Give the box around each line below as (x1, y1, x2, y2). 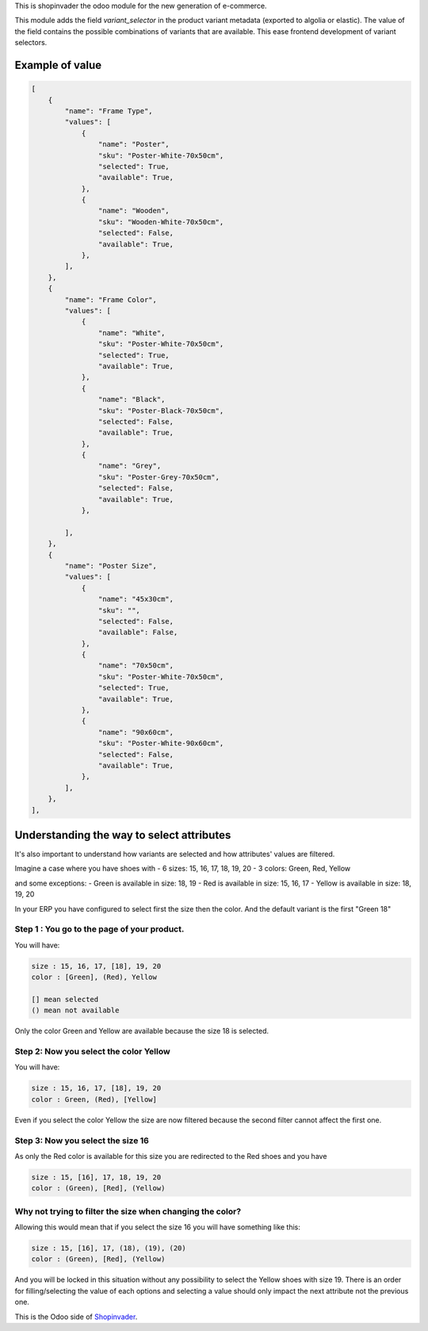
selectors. (14, 38, 48, 48)
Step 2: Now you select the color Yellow (14, 1046, 170, 1058)
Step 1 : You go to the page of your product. (14, 924, 185, 935)
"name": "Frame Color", (64, 295, 158, 304)
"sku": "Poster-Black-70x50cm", (97, 406, 224, 415)
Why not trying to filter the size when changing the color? (14, 1206, 242, 1217)
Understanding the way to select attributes (14, 828, 231, 842)
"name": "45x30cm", (97, 595, 174, 604)
